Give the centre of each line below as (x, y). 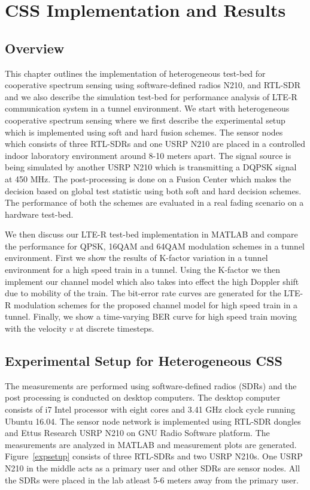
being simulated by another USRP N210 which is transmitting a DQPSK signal (151, 167)
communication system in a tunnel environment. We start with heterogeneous (147, 108)
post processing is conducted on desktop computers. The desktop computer (143, 397)
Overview (35, 48)
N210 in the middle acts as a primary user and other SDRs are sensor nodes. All (153, 468)
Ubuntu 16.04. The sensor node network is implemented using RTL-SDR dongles (153, 421)
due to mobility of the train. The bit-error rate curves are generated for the (143, 293)
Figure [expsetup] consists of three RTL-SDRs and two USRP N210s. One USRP (154, 456)
